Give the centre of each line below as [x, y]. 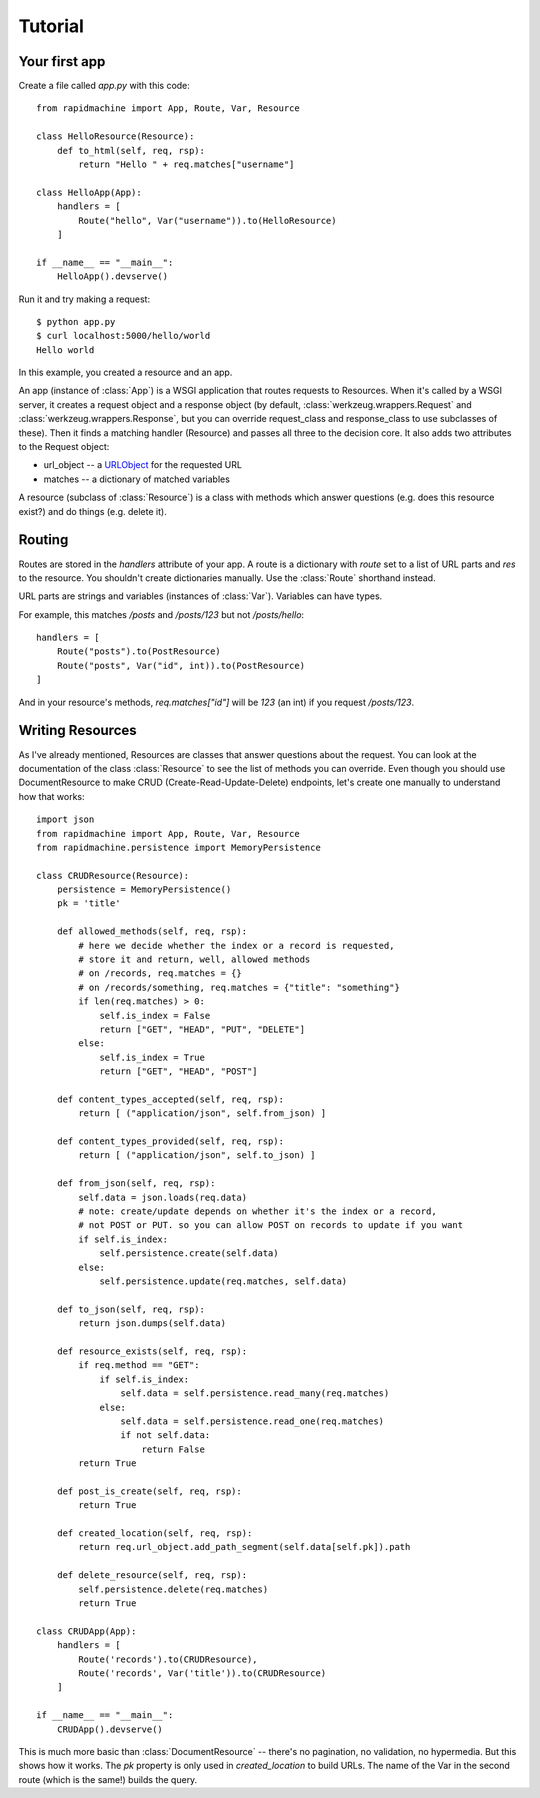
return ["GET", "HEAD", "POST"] [179, 1071]
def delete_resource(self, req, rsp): [152, 1575]
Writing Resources [77, 730]
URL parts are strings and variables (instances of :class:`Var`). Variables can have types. [200, 596]
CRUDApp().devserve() [110, 1729]
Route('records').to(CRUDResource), [168, 1659]
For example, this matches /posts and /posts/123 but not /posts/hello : [161, 614]
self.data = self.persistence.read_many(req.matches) [255, 1393]
